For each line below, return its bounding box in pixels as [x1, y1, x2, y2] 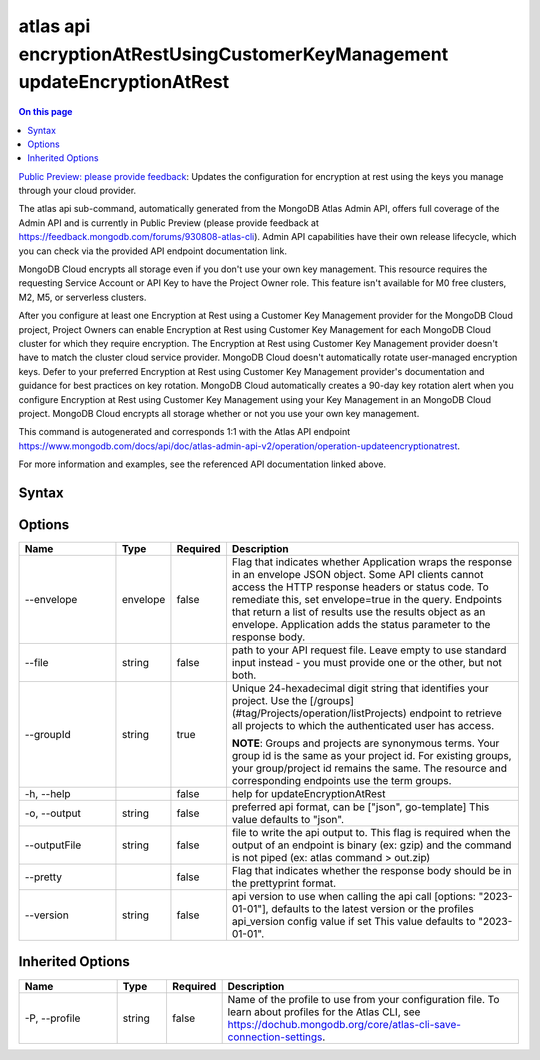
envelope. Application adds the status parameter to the [231, 618, 491, 632]
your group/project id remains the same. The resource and [231, 761, 508, 775]
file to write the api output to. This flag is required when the [231, 826, 511, 840]
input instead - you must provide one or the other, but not [231, 656, 502, 670]
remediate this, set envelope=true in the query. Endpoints [231, 593, 502, 607]
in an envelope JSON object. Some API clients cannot [231, 568, 484, 582]
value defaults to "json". [231, 813, 345, 827]
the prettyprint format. [231, 876, 337, 890]
